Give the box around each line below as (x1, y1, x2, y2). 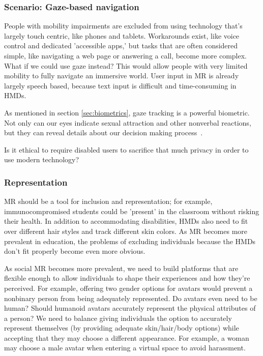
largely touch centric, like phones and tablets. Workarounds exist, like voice (4, 30, 240, 41)
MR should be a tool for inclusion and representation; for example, (4, 196, 213, 206)
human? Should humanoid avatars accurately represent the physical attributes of (4, 303, 256, 313)
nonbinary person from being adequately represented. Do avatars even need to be (4, 292, 257, 303)
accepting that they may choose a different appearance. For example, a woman (4, 332, 249, 343)
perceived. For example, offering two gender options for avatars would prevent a (4, 282, 253, 293)
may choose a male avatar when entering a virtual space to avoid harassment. (4, 342, 246, 353)
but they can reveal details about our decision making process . (4, 127, 203, 138)
